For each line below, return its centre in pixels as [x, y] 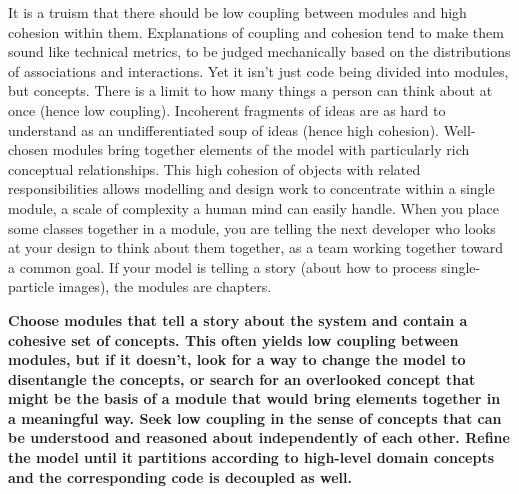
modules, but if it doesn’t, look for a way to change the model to [237, 359]
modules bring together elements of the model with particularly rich [261, 149]
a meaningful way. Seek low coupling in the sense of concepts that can [255, 417]
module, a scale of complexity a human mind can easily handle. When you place [253, 207]
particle [31, 286]
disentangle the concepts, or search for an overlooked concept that [242, 378]
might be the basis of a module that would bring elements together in [254, 398]
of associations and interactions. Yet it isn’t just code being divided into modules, [258, 70]
